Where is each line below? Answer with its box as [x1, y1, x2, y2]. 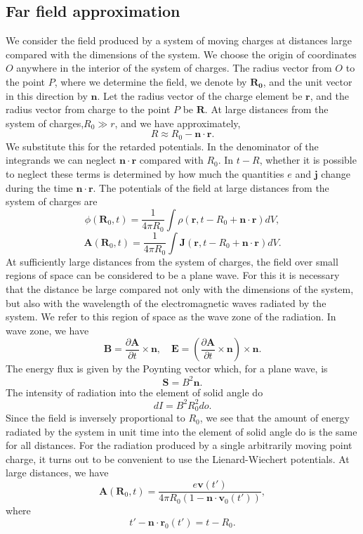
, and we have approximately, [114, 115, 241, 130]
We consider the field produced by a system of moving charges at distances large [6, 33, 352, 48]
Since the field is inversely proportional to [6, 410, 185, 425]
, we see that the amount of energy [199, 410, 350, 425]
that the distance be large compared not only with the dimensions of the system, [6, 282, 354, 297]
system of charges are [6, 194, 98, 209]
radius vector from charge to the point [6, 102, 171, 117]
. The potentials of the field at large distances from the [93, 180, 329, 195]
